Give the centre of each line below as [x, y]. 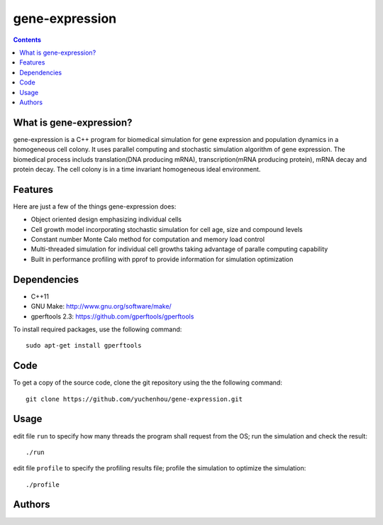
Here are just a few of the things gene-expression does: [95, 206]
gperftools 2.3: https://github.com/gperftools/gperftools [112, 316]
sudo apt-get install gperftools [84, 346]
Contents [27, 40]
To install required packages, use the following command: [98, 329]
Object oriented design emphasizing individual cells [106, 219]
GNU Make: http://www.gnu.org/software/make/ [101, 306]
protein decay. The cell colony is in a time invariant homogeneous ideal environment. [137, 169]
